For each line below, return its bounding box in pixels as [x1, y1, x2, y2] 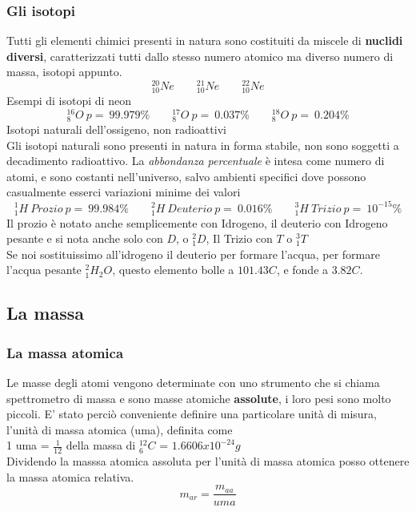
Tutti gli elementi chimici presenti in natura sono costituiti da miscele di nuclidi [6, 32, 403, 49]
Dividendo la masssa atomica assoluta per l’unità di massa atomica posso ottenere [6, 453, 410, 470]
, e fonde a [276, 261, 329, 278]
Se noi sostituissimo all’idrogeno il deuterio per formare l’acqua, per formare [6, 245, 380, 262]
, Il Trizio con [206, 230, 273, 247]
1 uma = [6, 437, 50, 454]
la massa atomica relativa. [6, 468, 134, 485]
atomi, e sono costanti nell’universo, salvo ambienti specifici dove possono [6, 167, 366, 184]
